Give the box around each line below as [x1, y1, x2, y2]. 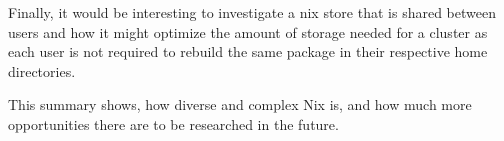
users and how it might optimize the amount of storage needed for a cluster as [8, 21, 488, 42]
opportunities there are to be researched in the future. [8, 113, 339, 134]
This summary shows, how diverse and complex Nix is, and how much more [8, 94, 472, 115]
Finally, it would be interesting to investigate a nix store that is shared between [8, 2, 496, 22]
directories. [8, 60, 76, 81]
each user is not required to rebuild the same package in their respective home [8, 41, 488, 62]
